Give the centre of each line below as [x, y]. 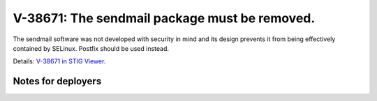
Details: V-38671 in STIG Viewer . [59, 61]
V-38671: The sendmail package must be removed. [164, 18]
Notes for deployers [57, 81]
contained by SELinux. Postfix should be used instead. [91, 48]
